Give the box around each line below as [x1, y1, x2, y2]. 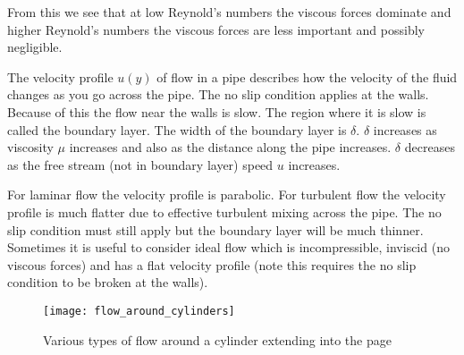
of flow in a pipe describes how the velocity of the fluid [156, 67, 458, 86]
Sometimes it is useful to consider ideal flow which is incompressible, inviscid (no [7, 238, 450, 257]
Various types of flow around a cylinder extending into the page [43, 330, 392, 349]
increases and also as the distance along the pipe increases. [69, 138, 392, 156]
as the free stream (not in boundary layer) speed [7, 155, 274, 173]
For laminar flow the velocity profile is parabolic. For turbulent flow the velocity [7, 185, 446, 204]
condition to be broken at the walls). [7, 273, 208, 292]
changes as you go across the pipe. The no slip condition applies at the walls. [7, 85, 429, 104]
